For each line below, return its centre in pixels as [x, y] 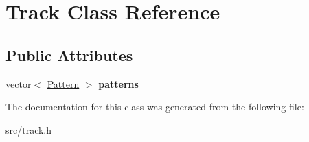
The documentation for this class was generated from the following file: [155, 107]
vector [19, 83]
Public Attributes [69, 55]
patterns [118, 83]
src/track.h [29, 129]
